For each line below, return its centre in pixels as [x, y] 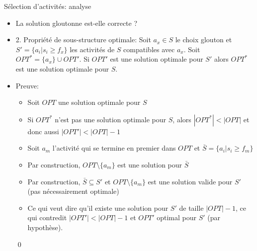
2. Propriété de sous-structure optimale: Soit [83, 40]
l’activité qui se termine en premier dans [114, 148]
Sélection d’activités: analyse [48, 6]
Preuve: [27, 85]
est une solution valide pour [190, 181]
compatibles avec [149, 49]
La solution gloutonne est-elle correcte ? [77, 23]
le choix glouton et [204, 40]
